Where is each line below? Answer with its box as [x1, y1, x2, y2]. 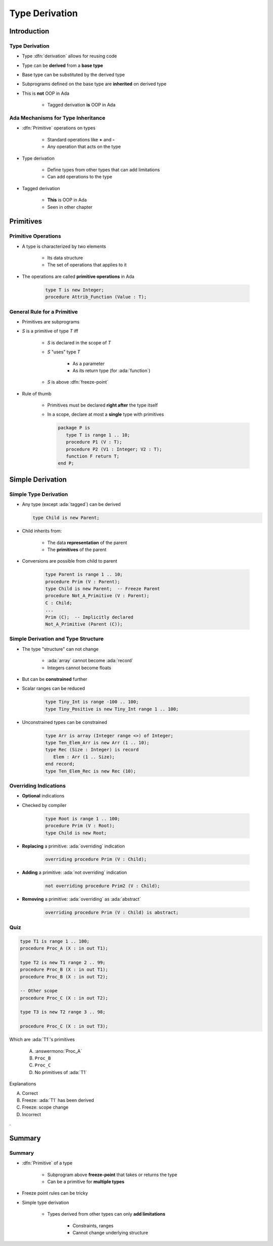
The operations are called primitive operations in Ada [22, 273, 134, 279]
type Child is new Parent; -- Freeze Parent [45, 586, 160, 592]
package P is [58, 425, 90, 431]
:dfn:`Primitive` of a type [22, 1160, 73, 1166]
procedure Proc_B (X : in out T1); [20, 967, 108, 973]
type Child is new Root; [45, 830, 107, 836]
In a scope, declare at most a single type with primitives [47, 411, 164, 418]
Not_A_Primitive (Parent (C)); [45, 621, 123, 627]
